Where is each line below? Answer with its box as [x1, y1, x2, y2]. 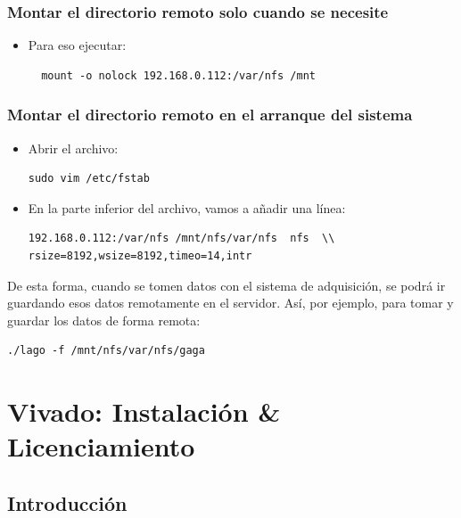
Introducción [7, 489, 128, 516]
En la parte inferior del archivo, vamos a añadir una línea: [28, 198, 346, 217]
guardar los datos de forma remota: [7, 310, 201, 329]
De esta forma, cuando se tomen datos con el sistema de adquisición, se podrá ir [7, 275, 446, 294]
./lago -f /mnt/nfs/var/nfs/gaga [7, 344, 205, 358]
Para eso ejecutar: [28, 36, 127, 54]
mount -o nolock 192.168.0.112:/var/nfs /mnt [41, 69, 316, 82]
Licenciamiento [7, 428, 195, 465]
